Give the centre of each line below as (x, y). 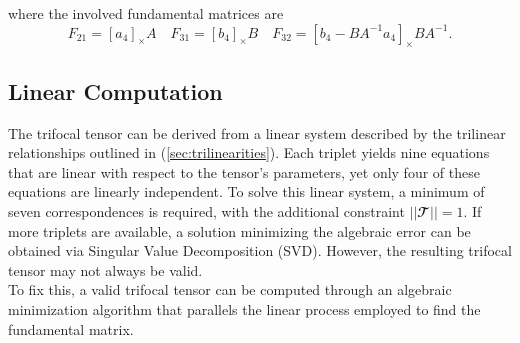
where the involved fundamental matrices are (146, 13)
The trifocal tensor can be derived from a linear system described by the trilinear (257, 132)
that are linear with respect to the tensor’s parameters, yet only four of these (244, 171)
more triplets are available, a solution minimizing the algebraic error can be (239, 230)
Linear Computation (115, 90)
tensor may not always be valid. (105, 269)
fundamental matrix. (71, 328)
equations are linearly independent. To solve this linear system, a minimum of (246, 191)
